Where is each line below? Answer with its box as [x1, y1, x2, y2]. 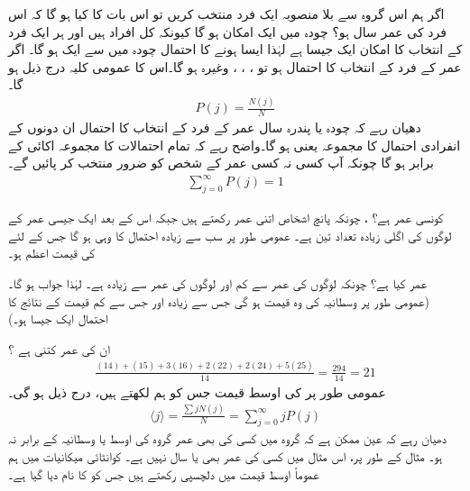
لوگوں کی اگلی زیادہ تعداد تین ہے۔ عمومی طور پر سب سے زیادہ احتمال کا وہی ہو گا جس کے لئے [8, 225, 452, 244]
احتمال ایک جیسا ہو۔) [8, 309, 108, 328]
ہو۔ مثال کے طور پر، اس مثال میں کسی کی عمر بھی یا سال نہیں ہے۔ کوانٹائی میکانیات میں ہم [8, 446, 443, 465]
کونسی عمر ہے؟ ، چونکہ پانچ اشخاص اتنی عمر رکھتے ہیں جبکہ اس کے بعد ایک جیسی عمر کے [8, 208, 444, 227]
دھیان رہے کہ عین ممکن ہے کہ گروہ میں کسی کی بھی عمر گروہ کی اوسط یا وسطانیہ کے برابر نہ [8, 429, 447, 448]
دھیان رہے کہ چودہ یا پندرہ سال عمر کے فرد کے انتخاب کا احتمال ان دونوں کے [8, 118, 421, 137]
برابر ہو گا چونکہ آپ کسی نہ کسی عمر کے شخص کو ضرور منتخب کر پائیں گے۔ [8, 153, 434, 172]
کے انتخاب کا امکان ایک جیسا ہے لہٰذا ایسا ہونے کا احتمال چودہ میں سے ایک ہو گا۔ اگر [8, 40, 463, 59]
